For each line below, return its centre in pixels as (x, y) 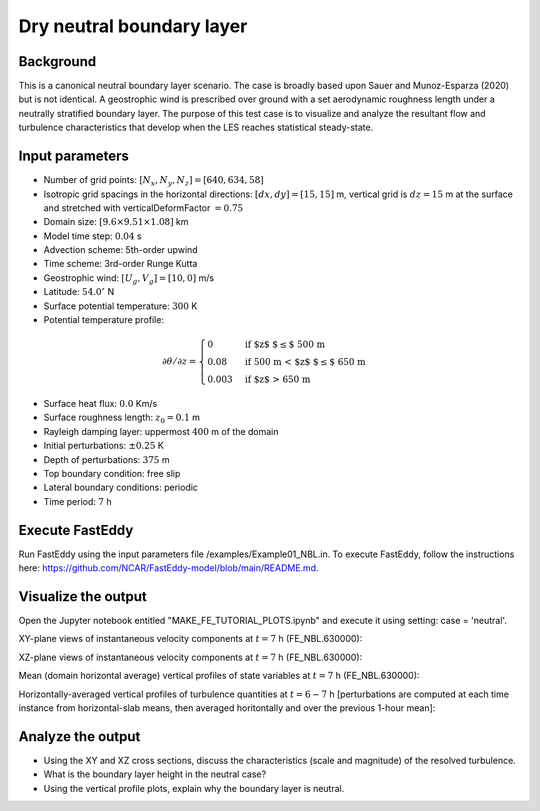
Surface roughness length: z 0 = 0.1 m (121, 418)
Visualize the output (82, 596)
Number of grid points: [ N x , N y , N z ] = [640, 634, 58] (153, 181)
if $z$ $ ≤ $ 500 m (285, 344)
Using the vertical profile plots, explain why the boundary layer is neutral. (194, 788)
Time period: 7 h (77, 501)
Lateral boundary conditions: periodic (121, 487)
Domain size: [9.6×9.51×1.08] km (116, 222)
